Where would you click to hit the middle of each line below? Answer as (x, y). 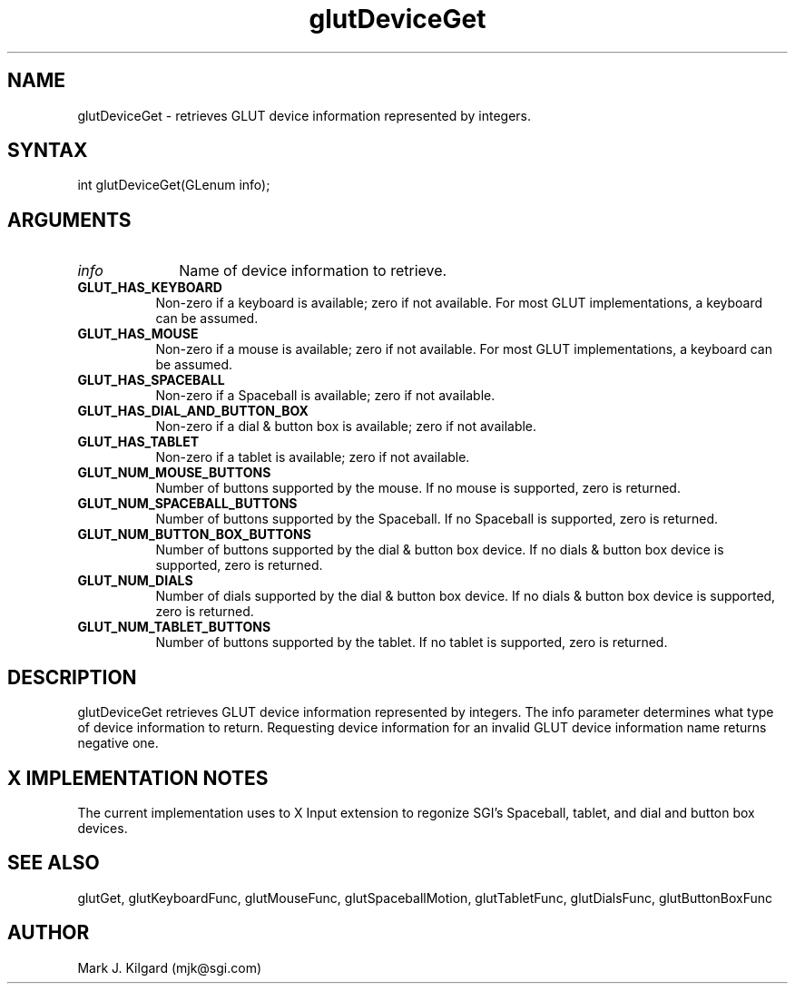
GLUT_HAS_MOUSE (138, 334)
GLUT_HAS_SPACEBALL (151, 380)
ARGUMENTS (69, 220)
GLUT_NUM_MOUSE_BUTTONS (174, 473)
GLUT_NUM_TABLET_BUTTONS (174, 627)
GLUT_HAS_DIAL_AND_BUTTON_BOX (193, 411)
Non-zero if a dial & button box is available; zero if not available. (346, 427)
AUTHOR (49, 933)
